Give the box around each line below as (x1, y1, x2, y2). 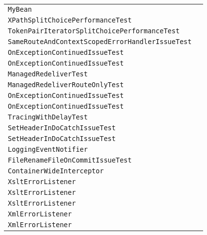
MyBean (8, 5, 32, 13)
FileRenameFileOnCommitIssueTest (8, 156, 132, 164)
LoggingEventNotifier (8, 145, 88, 153)
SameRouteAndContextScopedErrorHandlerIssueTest (8, 38, 192, 46)
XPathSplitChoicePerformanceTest (8, 16, 132, 24)
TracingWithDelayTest (8, 113, 88, 121)
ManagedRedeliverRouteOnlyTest (8, 81, 124, 89)
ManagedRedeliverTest (8, 70, 88, 78)
